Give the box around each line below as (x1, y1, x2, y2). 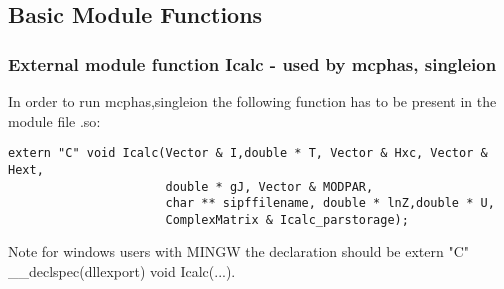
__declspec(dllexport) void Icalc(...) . (8, 261, 236, 282)
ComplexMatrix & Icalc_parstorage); (165, 212, 409, 227)
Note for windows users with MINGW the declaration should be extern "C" (8, 241, 469, 262)
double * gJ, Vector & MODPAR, (165, 179, 374, 194)
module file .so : (8, 110, 101, 131)
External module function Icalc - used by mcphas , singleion (8, 51, 497, 76)
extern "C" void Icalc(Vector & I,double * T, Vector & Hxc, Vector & (8, 146, 488, 161)
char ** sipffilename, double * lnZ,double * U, (165, 196, 495, 211)
